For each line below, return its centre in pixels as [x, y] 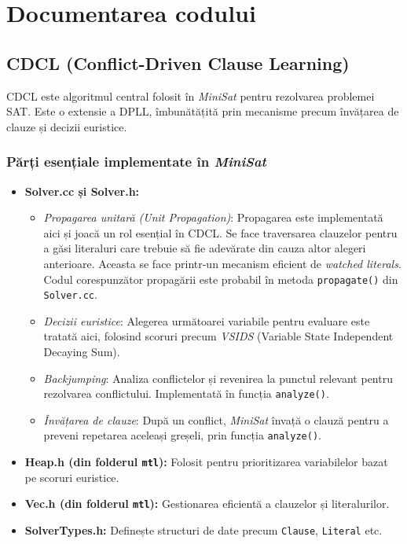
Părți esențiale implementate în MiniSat [136, 162]
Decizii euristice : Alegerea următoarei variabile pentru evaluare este [207, 320]
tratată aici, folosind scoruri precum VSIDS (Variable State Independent [218, 336]
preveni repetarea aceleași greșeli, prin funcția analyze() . [182, 435]
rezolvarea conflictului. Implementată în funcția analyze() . [186, 393]
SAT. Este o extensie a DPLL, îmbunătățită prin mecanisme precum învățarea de [203, 111]
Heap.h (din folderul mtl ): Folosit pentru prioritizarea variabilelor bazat [206, 462]
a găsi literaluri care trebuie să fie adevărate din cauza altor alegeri [205, 248]
